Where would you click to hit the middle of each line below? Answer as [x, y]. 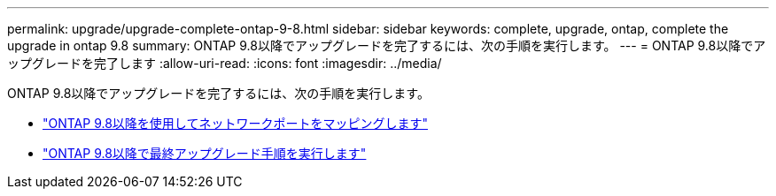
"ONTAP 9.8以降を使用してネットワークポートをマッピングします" [235, 123]
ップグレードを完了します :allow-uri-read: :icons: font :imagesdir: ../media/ [225, 63]
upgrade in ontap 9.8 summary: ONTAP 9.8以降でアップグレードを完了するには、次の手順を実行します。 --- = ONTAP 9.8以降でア [387, 45]
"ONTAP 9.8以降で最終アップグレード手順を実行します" [205, 153]
